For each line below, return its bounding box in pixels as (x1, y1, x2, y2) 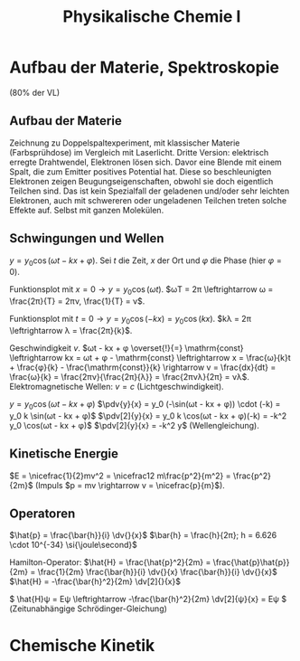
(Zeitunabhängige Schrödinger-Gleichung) (9, 603, 167, 614)
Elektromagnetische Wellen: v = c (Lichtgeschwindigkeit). (9, 381, 224, 392)
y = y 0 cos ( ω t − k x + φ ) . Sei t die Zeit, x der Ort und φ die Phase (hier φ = (9, 255, 283, 268)
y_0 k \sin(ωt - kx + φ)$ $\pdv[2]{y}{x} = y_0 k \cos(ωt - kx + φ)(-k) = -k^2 (9, 410, 287, 421)
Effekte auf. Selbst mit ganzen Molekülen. (9, 204, 164, 215)
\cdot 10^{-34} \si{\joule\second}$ (9, 540, 138, 551)
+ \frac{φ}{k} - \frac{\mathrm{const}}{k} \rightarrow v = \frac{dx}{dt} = (9, 362, 277, 373)
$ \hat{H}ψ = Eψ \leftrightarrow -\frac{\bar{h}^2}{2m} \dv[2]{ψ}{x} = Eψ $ (9, 594, 287, 605)
